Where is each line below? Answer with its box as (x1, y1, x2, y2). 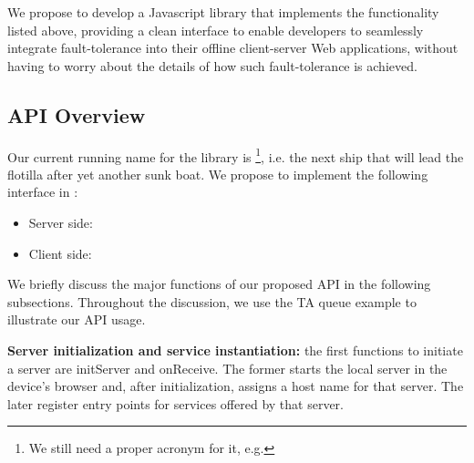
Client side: (28, 243, 92, 262)
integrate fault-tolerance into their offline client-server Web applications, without (7, 38, 459, 57)
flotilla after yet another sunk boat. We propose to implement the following (7, 164, 428, 183)
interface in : (7, 182, 78, 201)
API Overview (7, 100, 146, 129)
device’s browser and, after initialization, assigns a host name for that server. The (7, 376, 464, 396)
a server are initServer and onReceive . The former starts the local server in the (7, 358, 448, 377)
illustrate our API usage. (7, 310, 146, 329)
